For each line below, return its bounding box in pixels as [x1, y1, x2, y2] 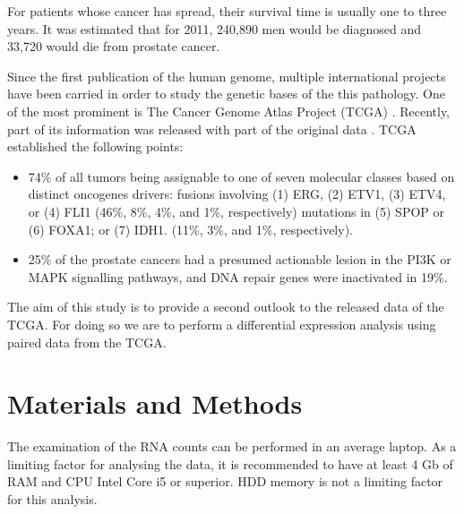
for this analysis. [7, 490, 98, 508]
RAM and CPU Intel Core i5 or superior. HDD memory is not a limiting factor [7, 472, 443, 491]
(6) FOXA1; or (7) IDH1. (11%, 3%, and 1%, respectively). [28, 219, 353, 238]
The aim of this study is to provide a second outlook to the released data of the [7, 297, 444, 316]
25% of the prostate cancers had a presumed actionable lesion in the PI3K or [28, 250, 451, 269]
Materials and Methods [7, 385, 303, 422]
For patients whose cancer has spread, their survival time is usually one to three [7, 2, 447, 20]
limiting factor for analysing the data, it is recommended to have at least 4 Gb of [7, 454, 453, 473]
